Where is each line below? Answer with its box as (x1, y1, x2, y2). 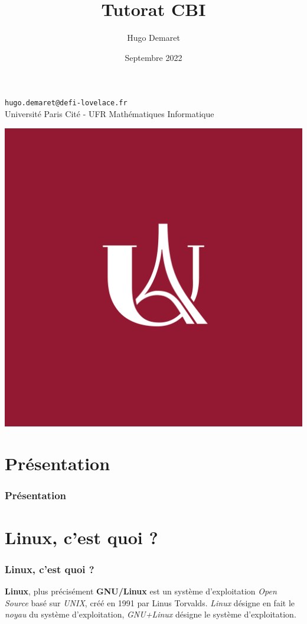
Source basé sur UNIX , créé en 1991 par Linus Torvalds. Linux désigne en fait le (5, 596, 295, 609)
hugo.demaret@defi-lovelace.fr (5, 99, 128, 108)
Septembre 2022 (125, 51, 182, 63)
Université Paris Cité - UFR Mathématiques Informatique (5, 107, 214, 119)
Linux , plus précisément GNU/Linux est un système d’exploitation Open (5, 584, 277, 597)
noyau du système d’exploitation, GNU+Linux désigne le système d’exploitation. (5, 608, 296, 620)
